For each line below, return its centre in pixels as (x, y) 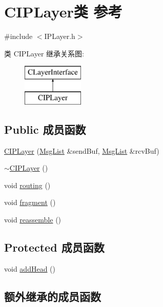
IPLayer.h (60, 36)
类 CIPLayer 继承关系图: (44, 53)
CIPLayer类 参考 (63, 12)
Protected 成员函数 (54, 247)
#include (18, 36)
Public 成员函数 (45, 129)
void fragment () (30, 202)
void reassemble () (33, 220)
